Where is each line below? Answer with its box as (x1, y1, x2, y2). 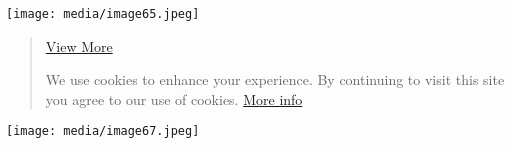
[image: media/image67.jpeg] (6, 124, 200, 139)
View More (45, 35, 113, 56)
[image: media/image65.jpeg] (6, 7, 200, 21)
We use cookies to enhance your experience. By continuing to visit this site (45, 69, 505, 90)
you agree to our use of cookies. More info (45, 88, 303, 109)
